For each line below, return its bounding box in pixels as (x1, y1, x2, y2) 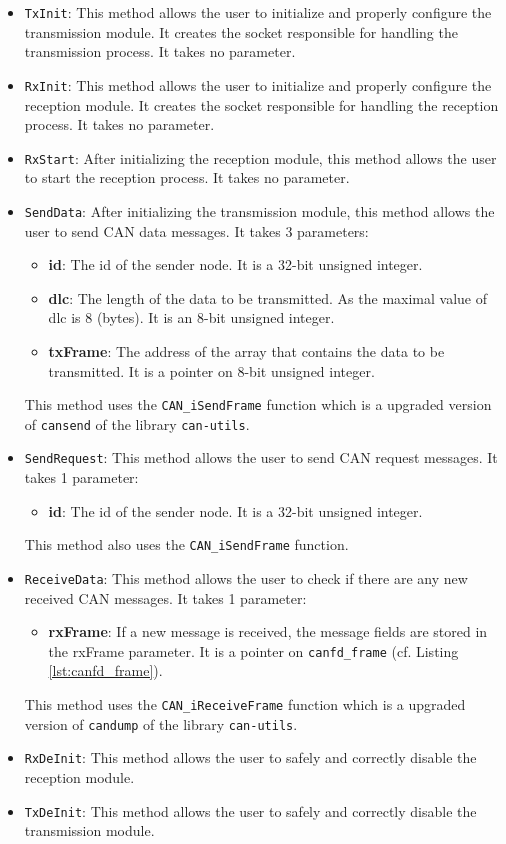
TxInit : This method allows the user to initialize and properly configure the (24, 2, 492, 22)
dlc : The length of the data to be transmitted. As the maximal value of (48, 287, 488, 308)
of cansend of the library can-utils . (24, 413, 250, 434)
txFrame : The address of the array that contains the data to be (48, 340, 445, 361)
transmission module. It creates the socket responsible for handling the (24, 21, 458, 42)
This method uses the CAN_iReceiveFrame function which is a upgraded (24, 694, 466, 715)
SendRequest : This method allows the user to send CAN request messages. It (24, 447, 498, 468)
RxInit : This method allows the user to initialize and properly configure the (24, 74, 492, 95)
